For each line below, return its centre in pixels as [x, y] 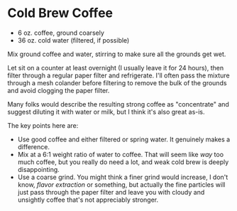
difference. [33, 146]
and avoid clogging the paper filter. [59, 90]
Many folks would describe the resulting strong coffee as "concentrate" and [118, 104]
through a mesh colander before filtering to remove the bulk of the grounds [117, 82]
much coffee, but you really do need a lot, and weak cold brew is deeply [123, 162]
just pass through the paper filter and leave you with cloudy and [111, 192]
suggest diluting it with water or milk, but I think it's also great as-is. [106, 112]
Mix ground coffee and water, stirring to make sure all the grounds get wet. [117, 54]
